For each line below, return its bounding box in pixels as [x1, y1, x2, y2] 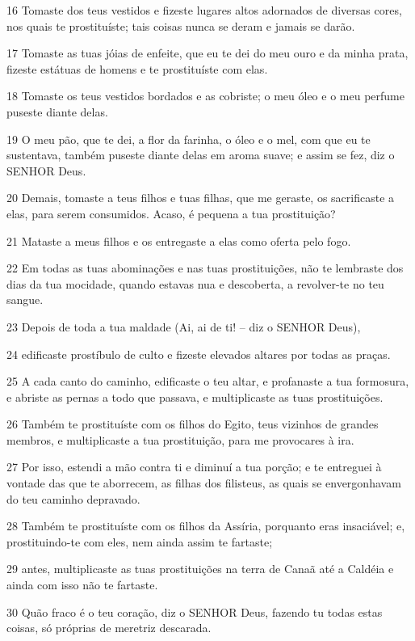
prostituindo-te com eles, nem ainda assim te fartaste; [6, 533, 273, 550]
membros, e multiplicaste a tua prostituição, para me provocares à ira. [6, 431, 354, 448]
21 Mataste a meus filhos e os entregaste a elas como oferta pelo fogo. [6, 232, 351, 249]
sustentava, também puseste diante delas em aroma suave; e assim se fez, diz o [6, 146, 395, 163]
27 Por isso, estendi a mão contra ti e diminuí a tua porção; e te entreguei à [6, 458, 382, 475]
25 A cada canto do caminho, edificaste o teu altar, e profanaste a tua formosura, [6, 373, 409, 390]
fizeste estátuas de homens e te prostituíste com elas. [6, 60, 268, 77]
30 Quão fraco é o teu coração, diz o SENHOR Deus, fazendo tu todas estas [6, 603, 383, 620]
